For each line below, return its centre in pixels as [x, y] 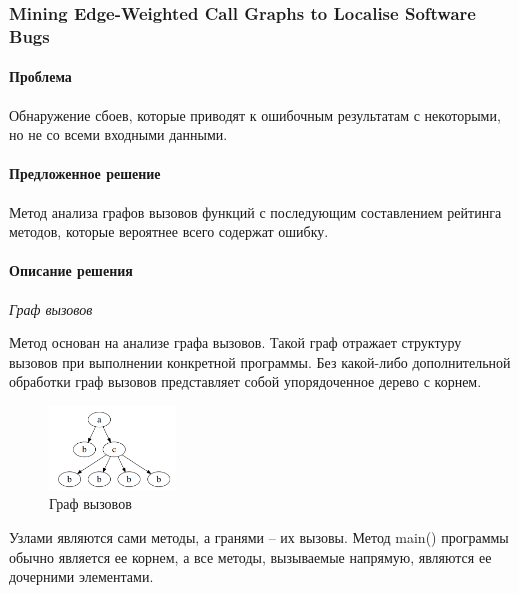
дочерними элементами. [81, 576]
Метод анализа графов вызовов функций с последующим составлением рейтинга [255, 211]
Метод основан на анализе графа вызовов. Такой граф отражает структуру [235, 342]
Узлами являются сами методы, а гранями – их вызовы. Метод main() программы [259, 537]
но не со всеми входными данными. [118, 134]
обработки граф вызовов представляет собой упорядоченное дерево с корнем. [245, 381]
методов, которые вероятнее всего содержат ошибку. [169, 231]
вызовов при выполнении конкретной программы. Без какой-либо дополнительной [260, 361]
